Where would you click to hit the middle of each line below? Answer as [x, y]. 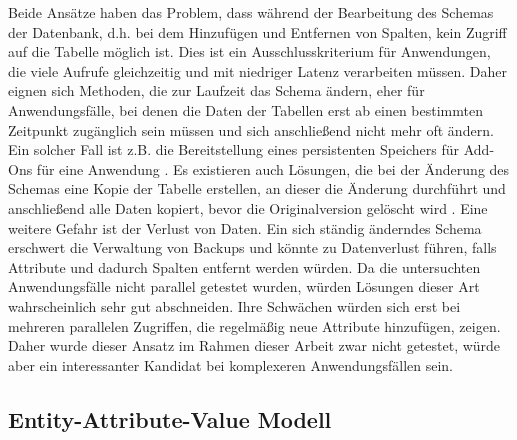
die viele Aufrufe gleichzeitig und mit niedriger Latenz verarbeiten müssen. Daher [257, 70]
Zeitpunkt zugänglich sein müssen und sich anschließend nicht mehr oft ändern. [251, 129]
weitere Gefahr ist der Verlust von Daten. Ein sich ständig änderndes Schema [245, 227]
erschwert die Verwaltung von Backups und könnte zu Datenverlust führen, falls [252, 247]
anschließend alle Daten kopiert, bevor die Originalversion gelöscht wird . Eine [248, 207]
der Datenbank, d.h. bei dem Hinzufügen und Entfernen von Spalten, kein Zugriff [257, 31]
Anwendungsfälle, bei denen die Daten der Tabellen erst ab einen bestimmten [245, 109]
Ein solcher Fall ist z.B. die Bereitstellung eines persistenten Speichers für [234, 149]
